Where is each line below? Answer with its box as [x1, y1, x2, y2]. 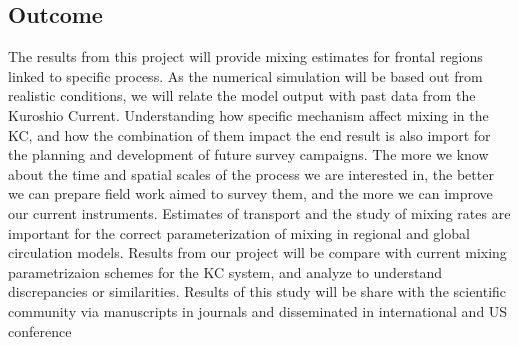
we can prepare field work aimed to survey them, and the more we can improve [8, 183, 493, 204]
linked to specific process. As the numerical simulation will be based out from [8, 65, 483, 86]
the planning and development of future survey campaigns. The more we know [8, 144, 489, 165]
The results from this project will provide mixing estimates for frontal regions [8, 46, 483, 67]
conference [8, 320, 72, 341]
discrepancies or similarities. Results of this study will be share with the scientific [8, 281, 507, 302]
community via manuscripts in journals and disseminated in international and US [8, 300, 508, 321]
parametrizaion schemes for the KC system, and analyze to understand [8, 261, 443, 282]
